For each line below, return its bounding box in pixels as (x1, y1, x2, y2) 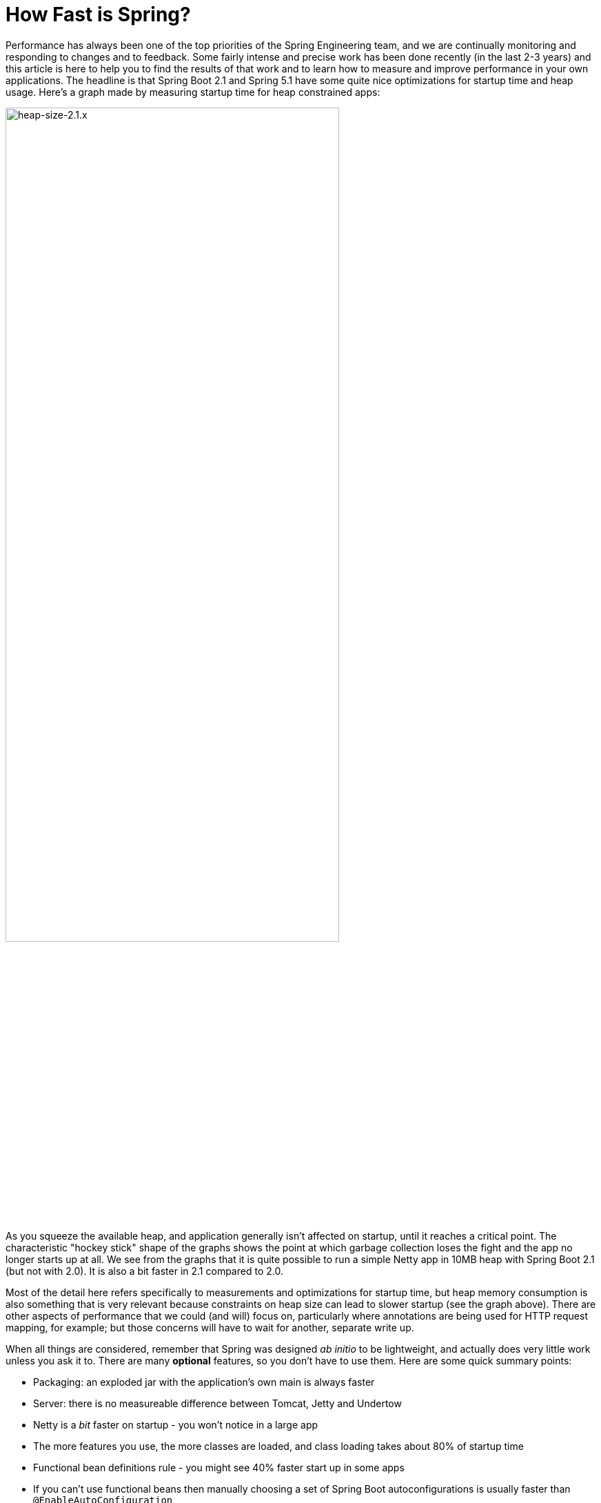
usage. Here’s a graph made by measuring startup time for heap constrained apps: (6, 85, 380, 98)
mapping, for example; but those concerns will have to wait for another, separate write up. (6, 1321, 414, 1333)
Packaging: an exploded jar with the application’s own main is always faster (33, 1375, 375, 1388)
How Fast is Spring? (6, 3, 191, 26)
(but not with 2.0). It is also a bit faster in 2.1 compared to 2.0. (6, 1264, 283, 1277)
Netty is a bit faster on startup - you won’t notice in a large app (33, 1418, 318, 1431)
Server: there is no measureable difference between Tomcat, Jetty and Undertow (33, 1397, 402, 1409)
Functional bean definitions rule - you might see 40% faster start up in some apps (33, 1461, 405, 1473)
